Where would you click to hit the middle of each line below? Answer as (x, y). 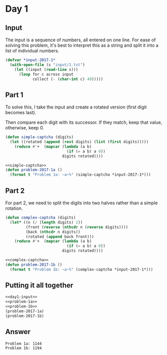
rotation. (14, 208)
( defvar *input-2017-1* (30, 60)
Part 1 (14, 95)
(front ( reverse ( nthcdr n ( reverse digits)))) (77, 227)
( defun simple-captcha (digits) (39, 137)
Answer (18, 332)
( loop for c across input (46, 74)
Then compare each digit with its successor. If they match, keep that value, (84, 122)
